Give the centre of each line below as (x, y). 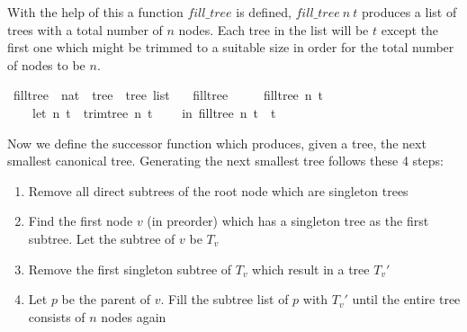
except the (410, 29)
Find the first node (81, 221)
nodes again (134, 316)
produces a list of (409, 12)
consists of (57, 316)
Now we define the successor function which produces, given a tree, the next (217, 143)
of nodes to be (46, 64)
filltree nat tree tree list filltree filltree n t (168, 95)
